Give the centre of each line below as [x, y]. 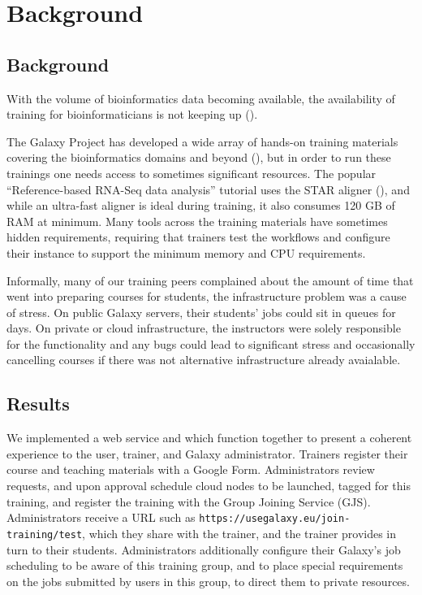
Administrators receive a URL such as [101, 517]
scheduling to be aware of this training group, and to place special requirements [205, 565]
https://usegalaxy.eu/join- [275, 519]
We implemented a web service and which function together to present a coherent [209, 438]
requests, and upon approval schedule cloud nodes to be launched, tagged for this [209, 486]
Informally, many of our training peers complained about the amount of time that [210, 280]
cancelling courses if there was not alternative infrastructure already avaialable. [204, 360]
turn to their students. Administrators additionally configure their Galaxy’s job [204, 549]
